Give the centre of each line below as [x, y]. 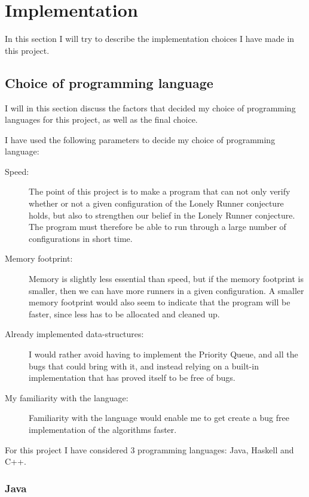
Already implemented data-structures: [74, 334]
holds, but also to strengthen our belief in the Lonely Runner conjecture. [162, 215]
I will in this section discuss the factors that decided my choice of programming [150, 107]
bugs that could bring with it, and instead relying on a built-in [144, 366]
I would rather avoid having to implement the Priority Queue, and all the [163, 354]
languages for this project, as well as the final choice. [101, 119]
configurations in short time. [81, 238]
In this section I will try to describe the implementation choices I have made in [150, 39]
